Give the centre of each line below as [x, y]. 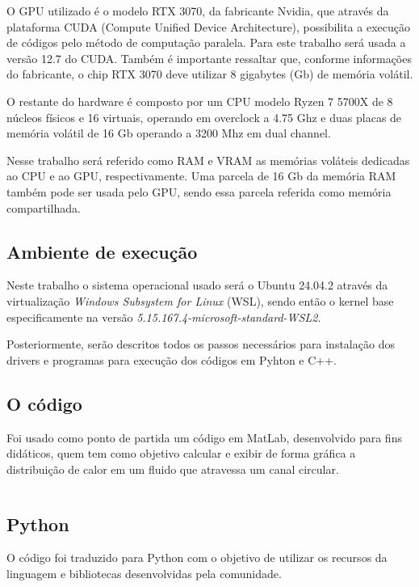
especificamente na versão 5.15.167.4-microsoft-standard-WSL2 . [164, 317]
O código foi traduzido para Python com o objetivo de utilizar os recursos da [197, 557]
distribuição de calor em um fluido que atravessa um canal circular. [173, 469]
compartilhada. [44, 207]
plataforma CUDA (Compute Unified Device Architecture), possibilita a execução [208, 26]
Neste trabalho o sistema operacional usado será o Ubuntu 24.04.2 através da [197, 285]
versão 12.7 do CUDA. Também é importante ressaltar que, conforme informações [209, 58]
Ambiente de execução [102, 251]
